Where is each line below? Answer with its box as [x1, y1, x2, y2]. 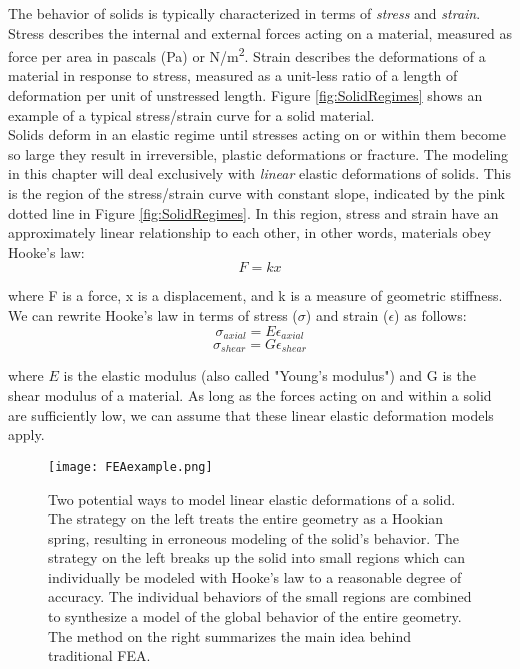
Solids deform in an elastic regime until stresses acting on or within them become [8, 124, 506, 145]
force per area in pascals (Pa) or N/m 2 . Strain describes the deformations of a [8, 43, 486, 66]
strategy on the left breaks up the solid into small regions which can [48, 547, 465, 568]
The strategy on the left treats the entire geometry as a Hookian [48, 508, 444, 529]
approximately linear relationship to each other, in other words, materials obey [8, 222, 492, 243]
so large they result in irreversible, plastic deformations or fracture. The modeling [8, 143, 509, 164]
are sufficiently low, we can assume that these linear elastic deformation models [8, 404, 494, 425]
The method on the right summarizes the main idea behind [48, 625, 412, 646]
